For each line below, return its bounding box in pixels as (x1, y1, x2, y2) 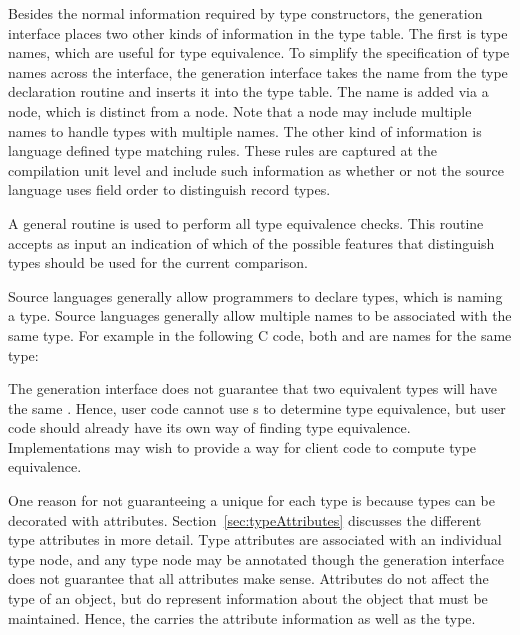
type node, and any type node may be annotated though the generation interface (8, 548, 504, 569)
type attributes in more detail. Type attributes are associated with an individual (8, 529, 502, 550)
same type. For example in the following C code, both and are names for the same (8, 324, 512, 345)
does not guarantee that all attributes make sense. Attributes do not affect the (8, 568, 489, 589)
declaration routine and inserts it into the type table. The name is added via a (8, 81, 489, 102)
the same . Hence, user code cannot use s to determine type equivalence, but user (8, 397, 506, 418)
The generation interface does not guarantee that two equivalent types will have (8, 378, 498, 399)
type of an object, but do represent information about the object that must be (8, 588, 488, 609)
